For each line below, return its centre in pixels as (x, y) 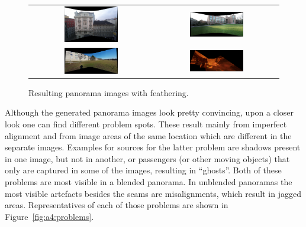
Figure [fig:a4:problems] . (49, 216)
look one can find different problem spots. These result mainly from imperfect (146, 124)
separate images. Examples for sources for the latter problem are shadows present (153, 147)
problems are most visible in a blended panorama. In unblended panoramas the (149, 181)
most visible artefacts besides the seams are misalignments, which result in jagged (153, 193)
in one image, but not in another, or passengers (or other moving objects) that (147, 158)
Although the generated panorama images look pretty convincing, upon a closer (149, 112)
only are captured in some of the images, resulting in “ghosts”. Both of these (143, 170)
